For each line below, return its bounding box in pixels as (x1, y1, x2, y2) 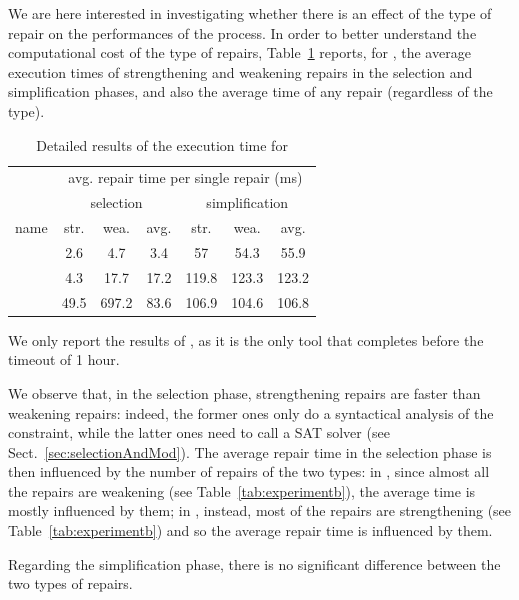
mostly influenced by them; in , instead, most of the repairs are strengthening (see (8, 500, 512, 521)
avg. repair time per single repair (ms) (68, 167, 303, 188)
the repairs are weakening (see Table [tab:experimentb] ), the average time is (8, 480, 476, 501)
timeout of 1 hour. (8, 349, 120, 370)
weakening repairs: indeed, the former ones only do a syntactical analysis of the (8, 402, 494, 423)
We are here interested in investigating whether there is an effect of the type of (8, 3, 492, 23)
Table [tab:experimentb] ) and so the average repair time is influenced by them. (8, 520, 493, 541)
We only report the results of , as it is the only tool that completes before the (8, 329, 484, 350)
